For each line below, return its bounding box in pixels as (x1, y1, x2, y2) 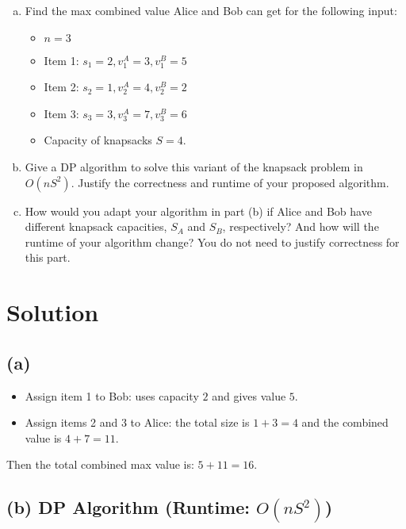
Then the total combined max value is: (6, 456, 194, 473)
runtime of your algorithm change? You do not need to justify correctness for (25, 233, 400, 250)
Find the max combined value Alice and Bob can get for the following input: (25, 2, 397, 18)
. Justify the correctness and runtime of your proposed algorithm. (71, 174, 389, 190)
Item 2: (44, 79, 79, 95)
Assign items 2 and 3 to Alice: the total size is (25, 414, 250, 431)
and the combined (301, 414, 389, 431)
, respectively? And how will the (222, 218, 379, 235)
